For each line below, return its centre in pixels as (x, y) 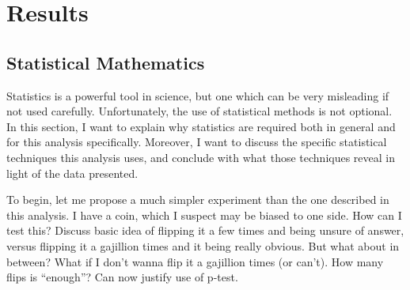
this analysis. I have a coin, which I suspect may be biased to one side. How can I (204, 215)
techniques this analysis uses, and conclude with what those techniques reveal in (201, 157)
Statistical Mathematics (106, 62)
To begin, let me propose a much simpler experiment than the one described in (198, 200)
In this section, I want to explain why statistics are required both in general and (201, 126)
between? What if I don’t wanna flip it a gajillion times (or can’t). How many (195, 261)
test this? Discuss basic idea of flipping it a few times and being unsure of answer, (205, 230)
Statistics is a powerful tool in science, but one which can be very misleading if (198, 95)
